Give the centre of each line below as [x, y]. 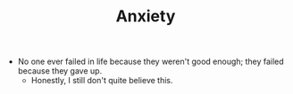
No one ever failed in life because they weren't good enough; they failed [151, 62]
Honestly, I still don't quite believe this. [102, 81]
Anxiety [146, 16]
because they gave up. [60, 71]
